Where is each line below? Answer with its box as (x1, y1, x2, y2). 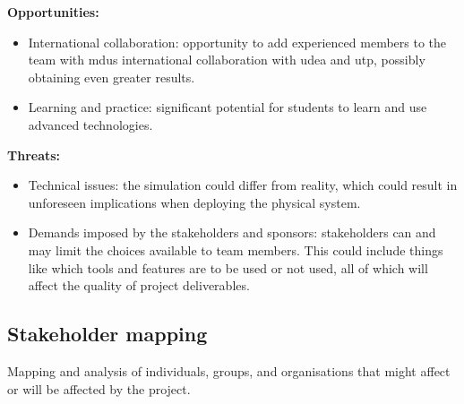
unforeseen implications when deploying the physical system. (28, 193, 361, 211)
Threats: (7, 145, 61, 164)
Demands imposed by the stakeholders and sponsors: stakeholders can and (28, 223, 436, 242)
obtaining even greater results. (28, 67, 195, 86)
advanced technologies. (28, 115, 153, 133)
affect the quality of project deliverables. (28, 276, 250, 295)
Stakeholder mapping (7, 320, 208, 348)
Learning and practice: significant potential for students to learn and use (28, 98, 427, 116)
